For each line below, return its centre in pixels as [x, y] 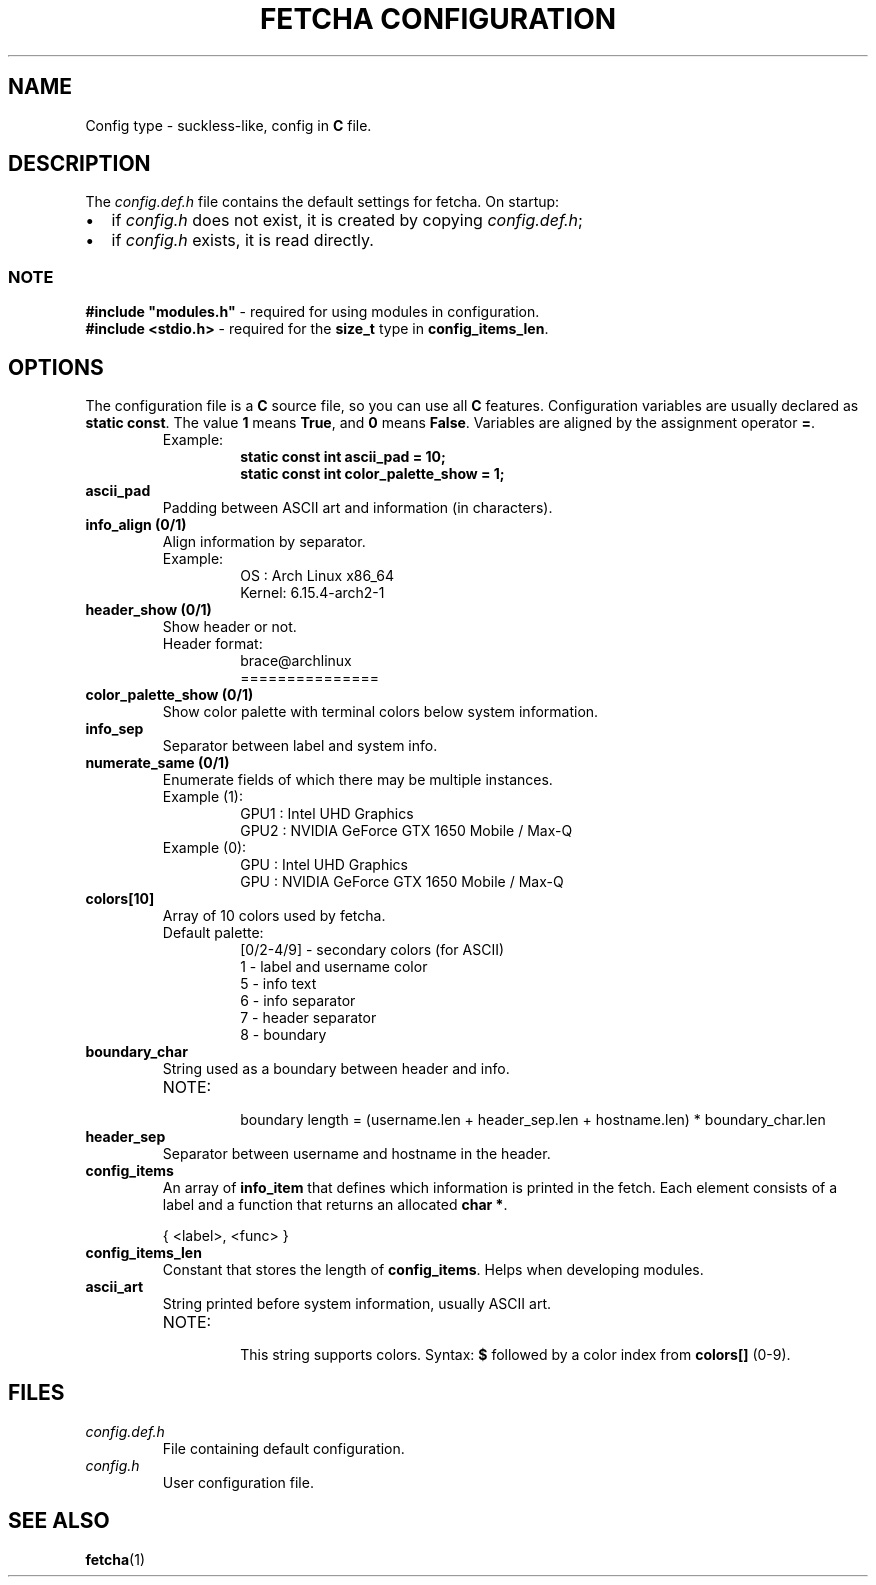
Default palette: [213, 933]
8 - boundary [283, 1035]
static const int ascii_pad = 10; [343, 457]
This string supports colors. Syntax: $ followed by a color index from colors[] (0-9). [515, 1355]
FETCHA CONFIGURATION [438, 19]
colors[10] [120, 899]
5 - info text [278, 984]
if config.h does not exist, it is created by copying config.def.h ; [347, 220]
